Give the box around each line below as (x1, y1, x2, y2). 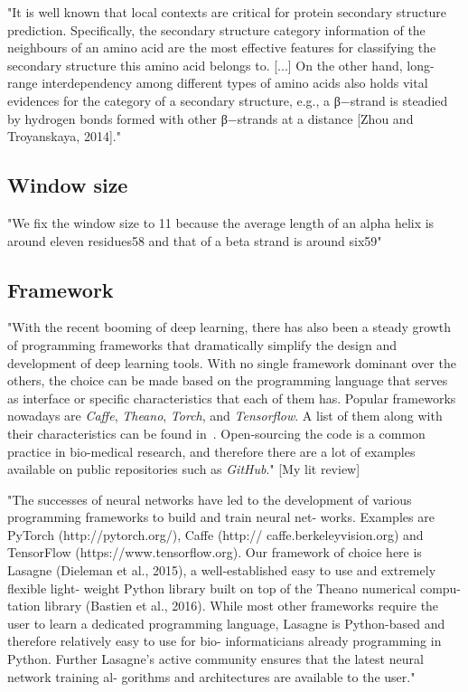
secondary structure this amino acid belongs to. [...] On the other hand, (7, 55, 403, 74)
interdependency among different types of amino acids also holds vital (42, 73, 428, 92)
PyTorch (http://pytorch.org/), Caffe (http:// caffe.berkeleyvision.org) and (7, 525, 424, 544)
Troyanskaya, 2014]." (7, 127, 121, 146)
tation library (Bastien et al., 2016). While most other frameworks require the (7, 596, 439, 615)
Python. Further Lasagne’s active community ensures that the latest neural (7, 649, 424, 668)
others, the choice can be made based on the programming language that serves (7, 371, 448, 390)
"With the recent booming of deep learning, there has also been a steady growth (7, 318, 451, 337)
